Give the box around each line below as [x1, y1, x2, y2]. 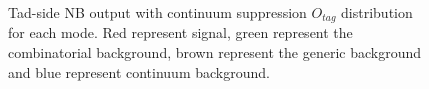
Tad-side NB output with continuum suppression [8, 2, 307, 22]
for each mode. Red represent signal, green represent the [8, 22, 353, 43]
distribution [341, 2, 413, 22]
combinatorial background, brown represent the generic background [8, 42, 421, 63]
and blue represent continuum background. [8, 61, 270, 82]
